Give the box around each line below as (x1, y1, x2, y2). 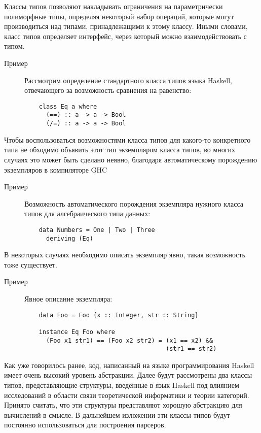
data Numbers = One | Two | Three (39, 226, 155, 234)
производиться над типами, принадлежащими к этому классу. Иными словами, (4, 21, 248, 31)
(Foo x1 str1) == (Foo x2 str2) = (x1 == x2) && (46, 337, 213, 344)
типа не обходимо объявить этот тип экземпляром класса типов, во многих (4, 144, 236, 155)
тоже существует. (4, 259, 57, 270)
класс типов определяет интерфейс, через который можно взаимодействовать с (4, 30, 247, 41)
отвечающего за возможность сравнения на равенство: (24, 85, 192, 95)
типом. (4, 41, 25, 51)
